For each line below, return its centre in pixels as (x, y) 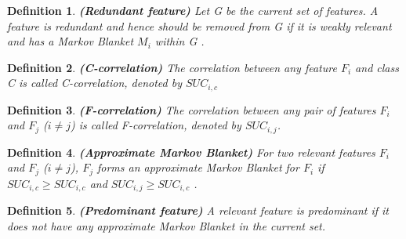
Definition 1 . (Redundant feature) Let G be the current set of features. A (193, 10)
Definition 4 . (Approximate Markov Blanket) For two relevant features (191, 152)
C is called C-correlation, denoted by (94, 83)
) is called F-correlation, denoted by (156, 125)
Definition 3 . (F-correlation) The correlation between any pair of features (192, 109)
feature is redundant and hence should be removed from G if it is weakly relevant (199, 25)
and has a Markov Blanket (71, 41)
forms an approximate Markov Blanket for (198, 167)
